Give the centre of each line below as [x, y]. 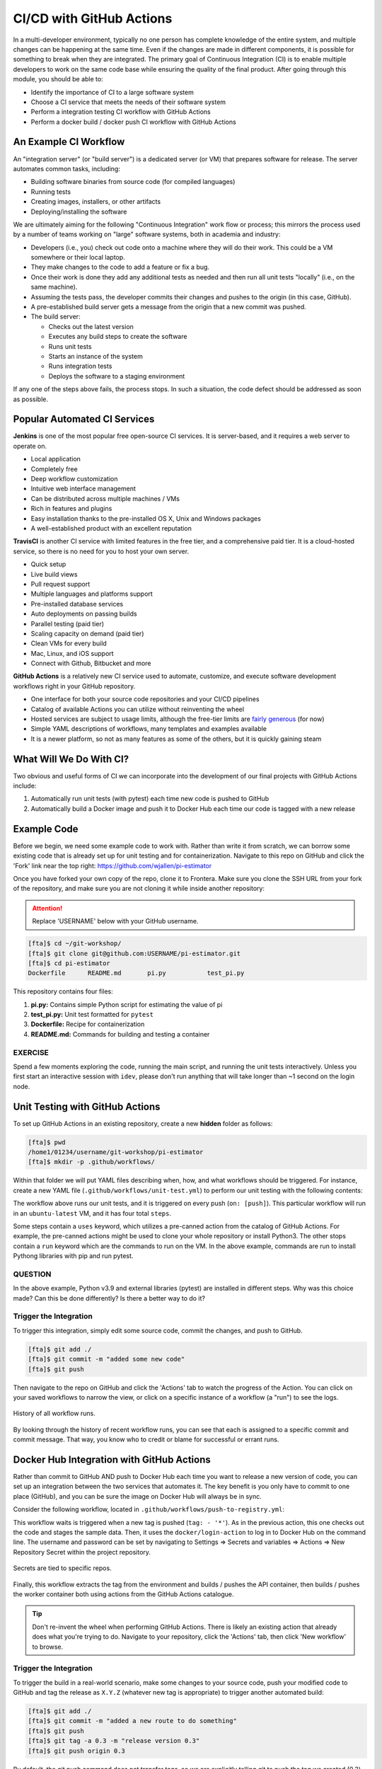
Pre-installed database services [77, 604]
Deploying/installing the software [79, 212]
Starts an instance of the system [95, 356]
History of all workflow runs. [54, 1413]
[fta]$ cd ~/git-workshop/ [75, 944]
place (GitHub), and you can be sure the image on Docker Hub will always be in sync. [137, 1496]
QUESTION [32, 1274]
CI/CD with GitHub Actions [93, 18]
